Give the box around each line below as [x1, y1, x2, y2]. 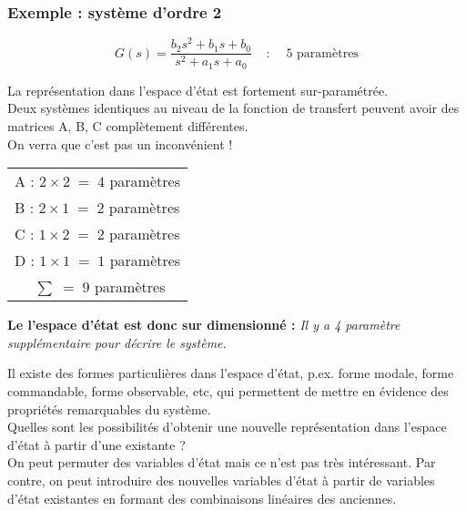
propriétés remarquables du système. [7, 399, 211, 418]
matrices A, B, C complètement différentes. [7, 117, 248, 135]
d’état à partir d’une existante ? [7, 434, 186, 454]
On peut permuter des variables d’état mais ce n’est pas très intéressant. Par [7, 453, 436, 472]
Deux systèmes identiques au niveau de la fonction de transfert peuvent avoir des [7, 98, 460, 118]
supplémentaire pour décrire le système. [7, 332, 227, 352]
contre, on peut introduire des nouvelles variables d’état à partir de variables [7, 470, 435, 489]
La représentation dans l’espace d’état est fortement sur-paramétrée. [7, 80, 389, 99]
